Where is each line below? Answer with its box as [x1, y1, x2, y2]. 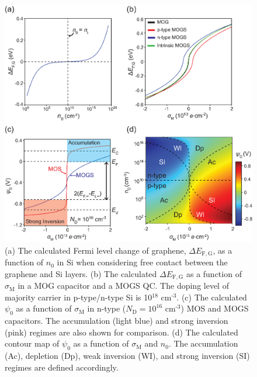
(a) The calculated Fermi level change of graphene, [5, 244, 186, 256]
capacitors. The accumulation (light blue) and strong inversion [5, 314, 228, 327]
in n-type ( [87, 302, 126, 314]
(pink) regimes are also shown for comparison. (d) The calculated [5, 326, 238, 338]
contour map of [5, 337, 60, 350]
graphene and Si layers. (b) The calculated [5, 267, 157, 279]
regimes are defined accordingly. [5, 361, 119, 373]
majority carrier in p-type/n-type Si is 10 [5, 290, 152, 303]
